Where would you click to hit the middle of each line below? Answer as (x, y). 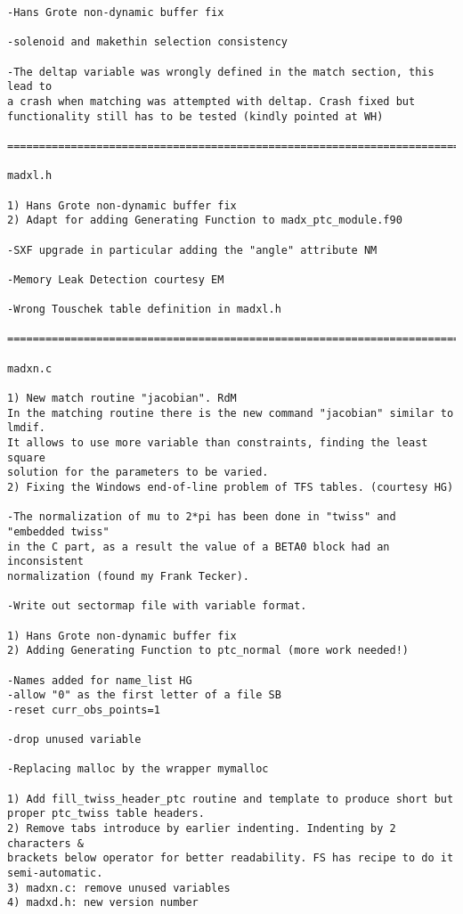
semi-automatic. (55, 873)
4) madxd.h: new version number (103, 903)
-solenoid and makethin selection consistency (147, 42)
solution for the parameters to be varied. (138, 473)
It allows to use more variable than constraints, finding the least (218, 443)
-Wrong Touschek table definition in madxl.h (144, 310)
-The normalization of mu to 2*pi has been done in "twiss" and (202, 517)
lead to (30, 87)
